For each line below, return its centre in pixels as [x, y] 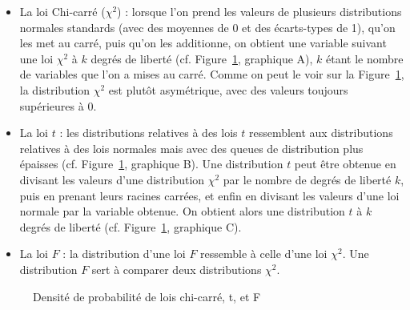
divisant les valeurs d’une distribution [112, 179]
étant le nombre [365, 58]
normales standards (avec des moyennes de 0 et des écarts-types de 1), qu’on [207, 27]
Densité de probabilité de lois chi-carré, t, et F [147, 296]
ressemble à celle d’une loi [264, 254]
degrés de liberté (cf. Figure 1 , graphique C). [131, 226]
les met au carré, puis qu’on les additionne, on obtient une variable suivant [203, 43]
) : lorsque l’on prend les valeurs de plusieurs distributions [259, 11]
